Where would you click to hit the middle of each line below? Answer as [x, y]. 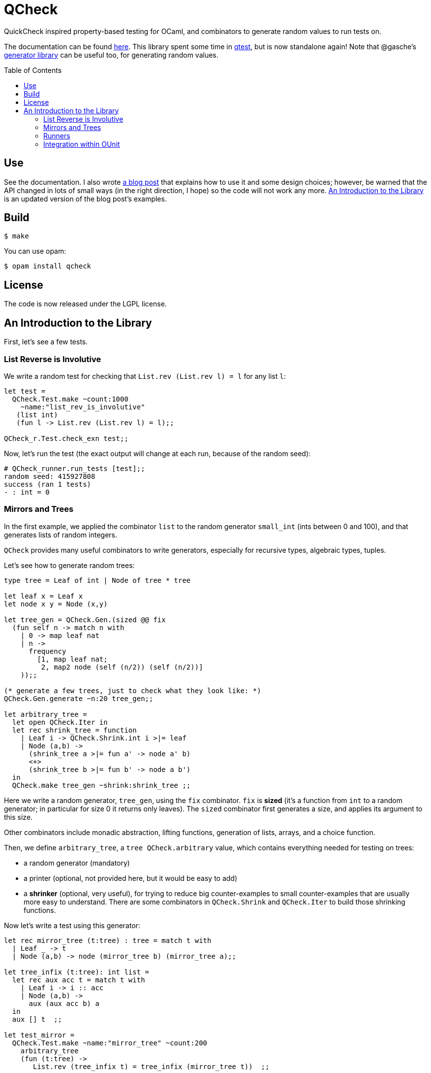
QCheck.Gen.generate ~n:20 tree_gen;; [79, 698]
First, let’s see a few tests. [46, 342]
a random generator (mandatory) [77, 863]
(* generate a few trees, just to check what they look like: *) [133, 690]
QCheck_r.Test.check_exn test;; [66, 438]
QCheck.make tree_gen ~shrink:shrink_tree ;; [101, 785]
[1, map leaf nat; [72, 659]
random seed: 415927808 [50, 476]
